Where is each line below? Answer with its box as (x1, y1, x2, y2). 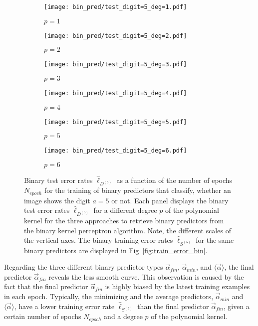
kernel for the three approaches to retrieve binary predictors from (24, 215, 224, 225)
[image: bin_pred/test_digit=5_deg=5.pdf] (44, 118, 187, 126)
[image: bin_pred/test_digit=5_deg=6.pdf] (44, 147, 187, 155)
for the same (196, 235, 234, 245)
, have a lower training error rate (14, 301, 115, 311)
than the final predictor (137, 301, 209, 311)
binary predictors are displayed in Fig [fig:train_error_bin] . (24, 245, 208, 255)
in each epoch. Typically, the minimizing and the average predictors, (4, 291, 214, 302)
